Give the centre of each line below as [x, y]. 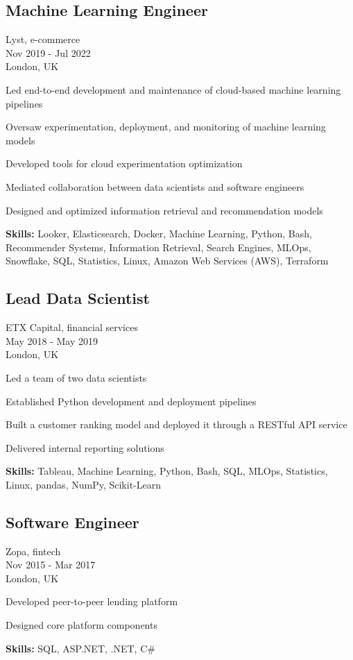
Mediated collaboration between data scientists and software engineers [155, 186]
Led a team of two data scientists [76, 377]
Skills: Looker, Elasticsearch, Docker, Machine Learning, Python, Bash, [159, 234]
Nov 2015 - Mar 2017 [51, 565]
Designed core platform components [81, 625]
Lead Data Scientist [78, 298]
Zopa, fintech [33, 551]
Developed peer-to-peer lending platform [92, 601]
